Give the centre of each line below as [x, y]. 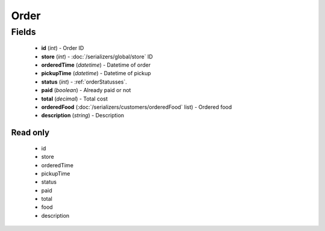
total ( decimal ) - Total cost [75, 99]
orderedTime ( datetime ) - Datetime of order [96, 65]
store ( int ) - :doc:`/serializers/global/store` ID [97, 57]
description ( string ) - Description [83, 115]
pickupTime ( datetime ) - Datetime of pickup [96, 73]
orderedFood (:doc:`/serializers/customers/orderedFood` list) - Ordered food [137, 107]
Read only [30, 133]
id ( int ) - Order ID [63, 48]
